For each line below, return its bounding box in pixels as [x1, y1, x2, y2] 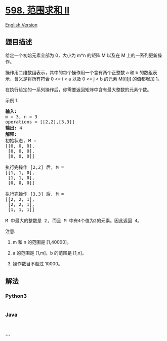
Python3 [5, 293, 27, 300]
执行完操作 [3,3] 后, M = [5, 191, 64, 197]
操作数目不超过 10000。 [12, 260, 63, 267]
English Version [5, 21, 38, 28]
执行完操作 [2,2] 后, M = [5, 164, 64, 170]
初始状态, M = [5, 138, 37, 143]
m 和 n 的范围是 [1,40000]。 [12, 239, 72, 245]
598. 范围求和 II [5, 5, 70, 16]
